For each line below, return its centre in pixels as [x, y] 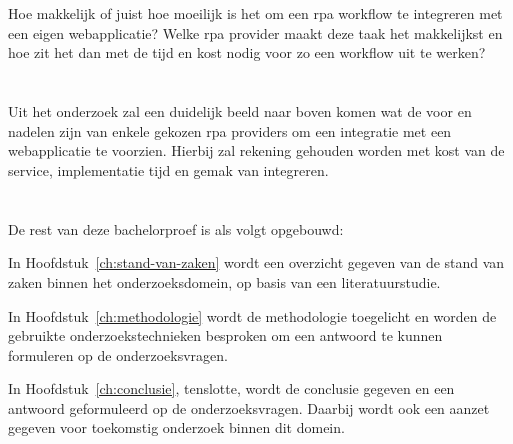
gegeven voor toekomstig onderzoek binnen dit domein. [176, 427]
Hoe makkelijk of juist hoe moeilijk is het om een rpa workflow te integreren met [255, 13]
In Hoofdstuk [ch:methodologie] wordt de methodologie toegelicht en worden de [252, 315]
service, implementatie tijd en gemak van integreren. [168, 169]
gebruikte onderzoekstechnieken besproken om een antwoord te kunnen [225, 335]
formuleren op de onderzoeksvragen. [118, 354]
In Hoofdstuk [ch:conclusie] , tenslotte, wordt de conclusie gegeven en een [231, 388]
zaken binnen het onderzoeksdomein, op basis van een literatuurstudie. [224, 281]
